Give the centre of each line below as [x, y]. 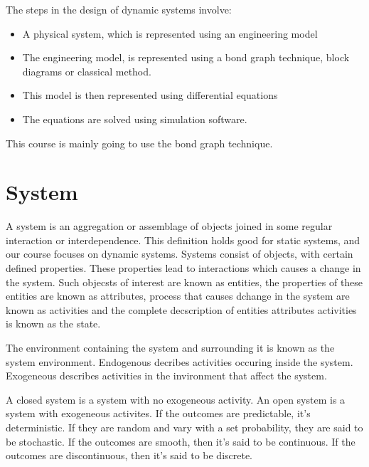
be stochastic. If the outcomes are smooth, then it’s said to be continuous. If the [181, 441]
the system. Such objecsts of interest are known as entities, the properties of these [184, 282]
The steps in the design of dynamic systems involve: [119, 9]
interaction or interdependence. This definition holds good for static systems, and [183, 240]
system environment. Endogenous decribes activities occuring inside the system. [180, 361]
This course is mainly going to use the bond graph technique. [139, 143]
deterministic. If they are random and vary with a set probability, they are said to [184, 427]
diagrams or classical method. [87, 71]
